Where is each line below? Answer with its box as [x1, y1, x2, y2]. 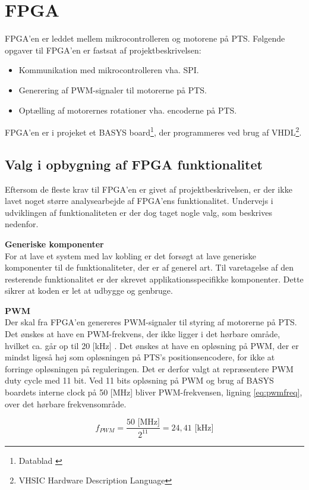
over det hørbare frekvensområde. [5, 397, 127, 410]
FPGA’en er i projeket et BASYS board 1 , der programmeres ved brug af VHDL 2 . [5, 124, 302, 138]
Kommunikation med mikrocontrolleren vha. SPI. [18, 64, 199, 76]
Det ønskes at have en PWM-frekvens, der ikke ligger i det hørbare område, [5, 328, 280, 340]
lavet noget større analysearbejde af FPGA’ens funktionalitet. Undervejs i [5, 194, 273, 207]
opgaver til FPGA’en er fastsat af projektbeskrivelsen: [5, 43, 201, 56]
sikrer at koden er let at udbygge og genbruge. [5, 284, 173, 297]
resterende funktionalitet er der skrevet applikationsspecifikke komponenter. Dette [5, 272, 304, 285]
